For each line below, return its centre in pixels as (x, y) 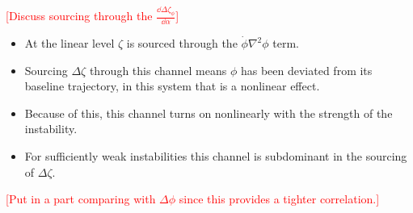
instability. (51, 129)
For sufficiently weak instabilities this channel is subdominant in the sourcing (216, 156)
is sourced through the (182, 43)
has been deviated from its (306, 70)
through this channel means (158, 70)
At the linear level (70, 43)
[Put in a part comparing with (81, 199)
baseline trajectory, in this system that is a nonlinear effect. (172, 86)
